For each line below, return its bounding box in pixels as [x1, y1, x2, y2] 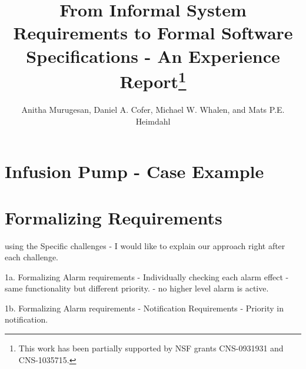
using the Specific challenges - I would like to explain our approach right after [5, 239, 285, 251]
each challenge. [5, 251, 58, 263]
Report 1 [119, 66, 187, 93]
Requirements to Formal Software [13, 21, 293, 45]
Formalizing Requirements [5, 205, 222, 229]
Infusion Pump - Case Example [5, 159, 264, 183]
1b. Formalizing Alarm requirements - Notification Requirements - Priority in [5, 301, 284, 314]
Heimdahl [135, 115, 171, 127]
